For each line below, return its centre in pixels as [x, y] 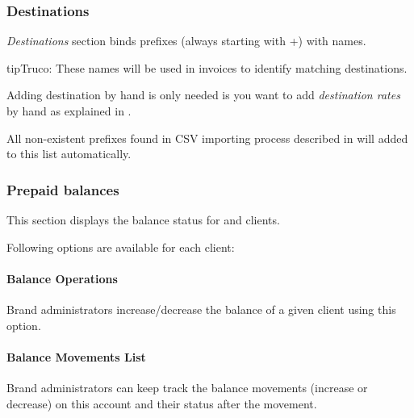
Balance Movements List [76, 356]
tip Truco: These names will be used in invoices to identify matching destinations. [207, 67]
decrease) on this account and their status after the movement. [162, 403]
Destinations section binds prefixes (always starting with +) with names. [186, 41]
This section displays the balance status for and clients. [143, 219]
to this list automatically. [69, 154]
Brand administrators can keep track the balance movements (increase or [187, 387]
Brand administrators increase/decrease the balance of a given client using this [201, 309]
